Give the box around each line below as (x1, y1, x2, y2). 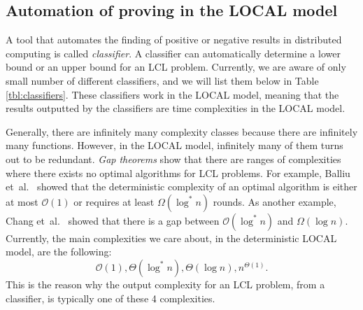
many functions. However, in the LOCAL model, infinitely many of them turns (6, 138, 343, 153)
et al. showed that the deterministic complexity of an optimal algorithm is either (6, 179, 357, 194)
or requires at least (73, 194, 155, 209)
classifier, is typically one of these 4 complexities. (6, 290, 215, 305)
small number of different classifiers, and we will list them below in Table (6, 73, 319, 87)
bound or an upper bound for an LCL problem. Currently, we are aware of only (6, 59, 346, 74)
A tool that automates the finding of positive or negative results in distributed (6, 32, 342, 47)
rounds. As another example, (213, 194, 336, 209)
